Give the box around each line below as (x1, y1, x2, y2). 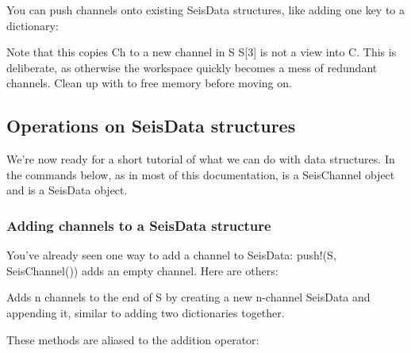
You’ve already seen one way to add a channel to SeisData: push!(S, (6, 247, 336, 263)
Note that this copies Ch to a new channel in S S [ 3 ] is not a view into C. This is (6, 44, 397, 60)
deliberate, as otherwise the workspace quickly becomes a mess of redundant (6, 59, 378, 75)
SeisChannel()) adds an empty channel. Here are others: (6, 262, 278, 278)
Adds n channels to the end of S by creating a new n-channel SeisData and (6, 289, 371, 305)
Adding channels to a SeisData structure (6, 215, 271, 235)
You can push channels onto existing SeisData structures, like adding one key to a (6, 2, 405, 17)
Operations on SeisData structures (6, 113, 296, 138)
